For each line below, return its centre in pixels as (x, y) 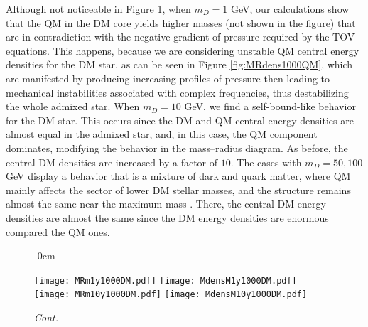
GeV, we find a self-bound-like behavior (270, 106)
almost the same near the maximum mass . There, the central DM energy (166, 204)
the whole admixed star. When (73, 106)
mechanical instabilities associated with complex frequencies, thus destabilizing (177, 92)
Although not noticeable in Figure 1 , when (98, 9)
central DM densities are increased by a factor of (112, 162)
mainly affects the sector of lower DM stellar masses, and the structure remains (178, 189)
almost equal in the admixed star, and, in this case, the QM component (162, 134)
